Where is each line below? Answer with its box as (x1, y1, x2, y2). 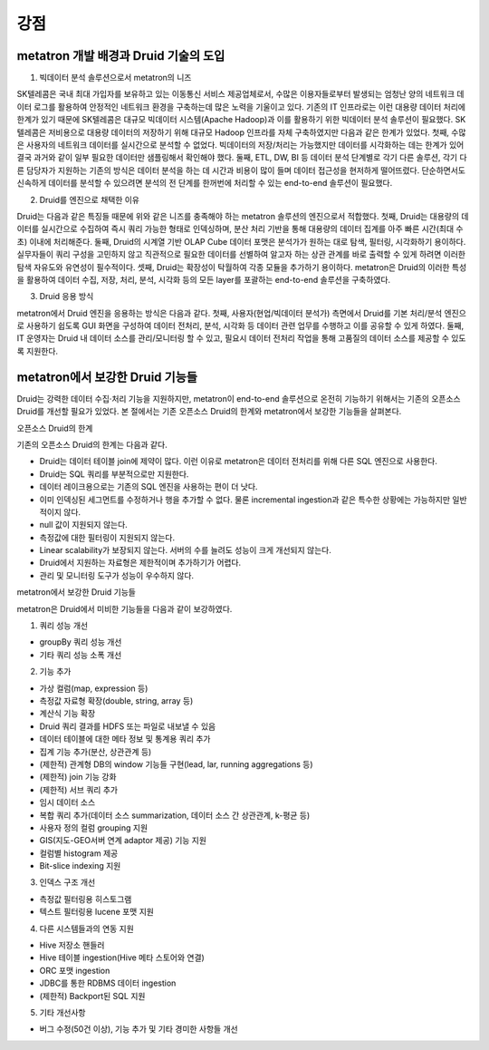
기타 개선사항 (39, 1006, 86, 1017)
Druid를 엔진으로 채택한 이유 (39, 194, 140, 205)
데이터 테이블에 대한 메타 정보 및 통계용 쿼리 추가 (39, 734, 211, 744)
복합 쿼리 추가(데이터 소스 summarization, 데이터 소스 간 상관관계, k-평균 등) (39, 810, 311, 821)
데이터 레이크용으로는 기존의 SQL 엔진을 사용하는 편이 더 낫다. (39, 481, 258, 492)
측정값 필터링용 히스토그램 (39, 893, 132, 904)
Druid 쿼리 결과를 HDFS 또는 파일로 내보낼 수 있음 (39, 721, 216, 732)
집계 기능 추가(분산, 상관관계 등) (39, 746, 152, 757)
